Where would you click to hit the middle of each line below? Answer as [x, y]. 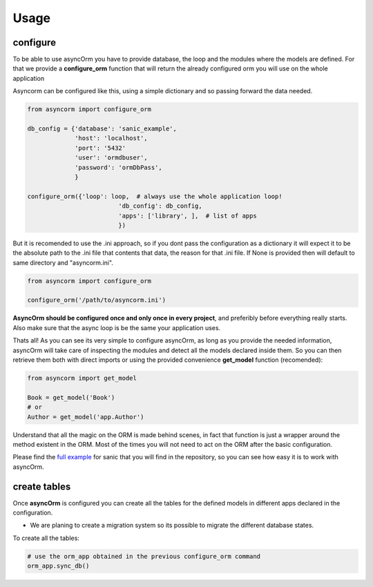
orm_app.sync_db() [58, 566]
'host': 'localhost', [111, 138]
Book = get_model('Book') [71, 397]
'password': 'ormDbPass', [118, 167]
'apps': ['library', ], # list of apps [188, 215]
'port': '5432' [101, 148]
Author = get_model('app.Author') [86, 417]
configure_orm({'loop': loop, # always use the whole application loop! [155, 196]
